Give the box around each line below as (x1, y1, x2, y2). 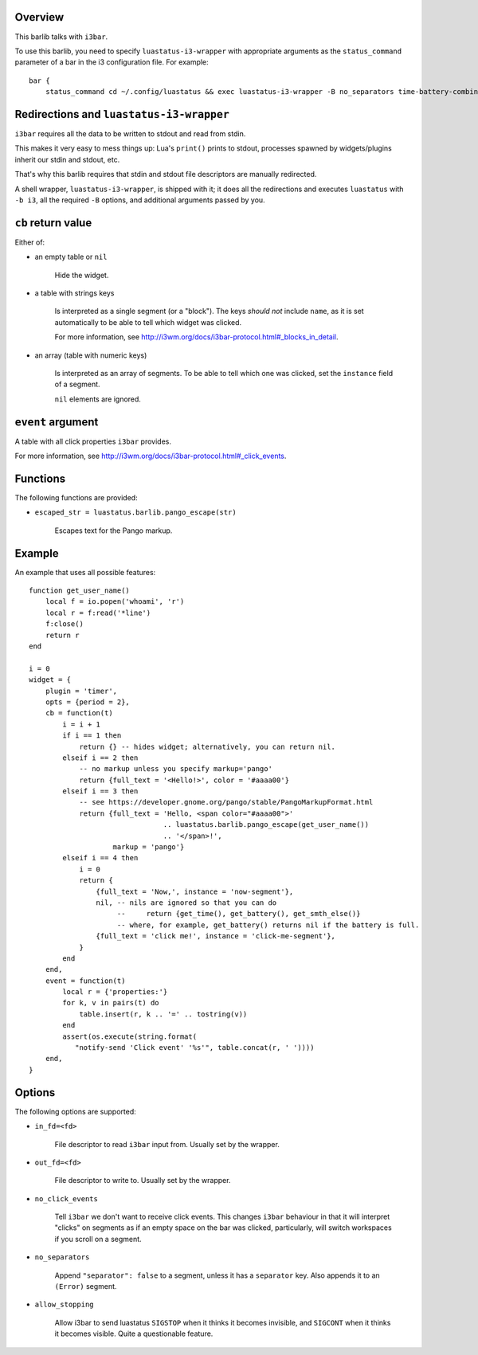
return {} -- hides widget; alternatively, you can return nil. (79, 742, 336, 751)
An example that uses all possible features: (14, 567, 156, 577)
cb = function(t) (45, 709, 113, 718)
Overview (14, 10, 65, 24)
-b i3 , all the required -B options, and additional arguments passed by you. (14, 195, 266, 205)
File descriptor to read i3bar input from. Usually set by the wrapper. (54, 1139, 280, 1149)
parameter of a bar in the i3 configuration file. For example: (14, 57, 209, 67)
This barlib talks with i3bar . (14, 32, 108, 41)
